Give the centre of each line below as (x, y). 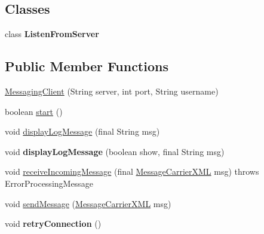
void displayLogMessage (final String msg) (82, 131)
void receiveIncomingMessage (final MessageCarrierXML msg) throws (132, 171)
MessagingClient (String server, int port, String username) (112, 91)
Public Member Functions (87, 66)
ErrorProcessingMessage (49, 183)
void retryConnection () (53, 224)
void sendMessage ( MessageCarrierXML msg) (88, 203)
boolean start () (34, 111)
